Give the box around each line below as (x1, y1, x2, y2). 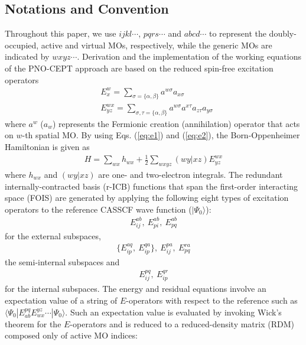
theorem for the (5, 317, 61, 330)
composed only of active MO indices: (5, 329, 138, 341)
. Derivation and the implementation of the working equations (77, 50, 301, 63)
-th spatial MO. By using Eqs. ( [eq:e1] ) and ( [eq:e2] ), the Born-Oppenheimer (22, 129, 300, 141)
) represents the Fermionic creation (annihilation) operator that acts (53, 117, 300, 129)
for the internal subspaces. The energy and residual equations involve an (5, 282, 266, 295)
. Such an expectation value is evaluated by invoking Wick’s (65, 305, 282, 318)
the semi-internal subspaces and (5, 256, 120, 268)
